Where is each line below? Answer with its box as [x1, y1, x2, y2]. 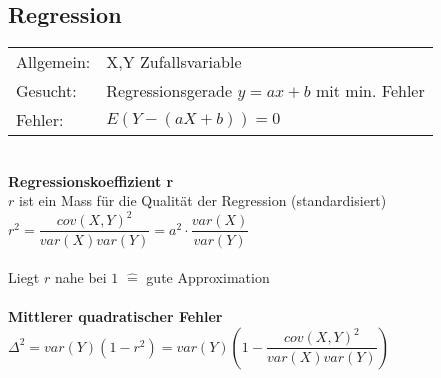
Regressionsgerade [106, 79, 233, 103]
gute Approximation [146, 267, 270, 288]
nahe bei [54, 267, 107, 288]
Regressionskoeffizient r [8, 170, 174, 191]
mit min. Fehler [315, 79, 425, 103]
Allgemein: [16, 50, 91, 74]
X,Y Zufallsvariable [106, 50, 242, 74]
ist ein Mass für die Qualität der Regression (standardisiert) [18, 190, 387, 211]
